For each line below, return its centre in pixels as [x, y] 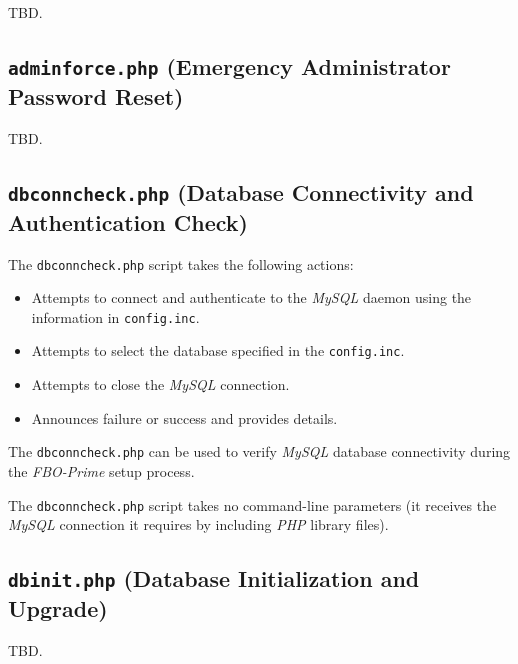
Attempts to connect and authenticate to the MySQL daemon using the [251, 297]
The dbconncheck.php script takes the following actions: [181, 263]
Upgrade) [58, 608]
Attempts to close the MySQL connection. [160, 384]
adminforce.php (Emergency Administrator [229, 65]
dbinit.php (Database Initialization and [214, 578]
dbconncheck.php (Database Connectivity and [241, 191]
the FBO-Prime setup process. [101, 470]
